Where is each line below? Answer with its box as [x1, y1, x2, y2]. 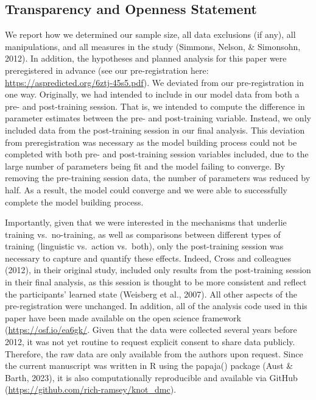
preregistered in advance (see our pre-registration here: [5, 63, 209, 76]
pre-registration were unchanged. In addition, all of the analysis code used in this [5, 299, 307, 312]
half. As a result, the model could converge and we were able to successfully [5, 183, 288, 196]
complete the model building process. [5, 195, 144, 208]
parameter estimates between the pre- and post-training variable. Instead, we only [5, 112, 311, 124]
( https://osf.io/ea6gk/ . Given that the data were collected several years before [5, 323, 297, 336]
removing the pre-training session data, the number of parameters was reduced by [5, 171, 311, 184]
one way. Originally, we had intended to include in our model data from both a [5, 88, 300, 101]
